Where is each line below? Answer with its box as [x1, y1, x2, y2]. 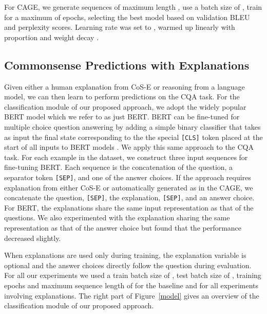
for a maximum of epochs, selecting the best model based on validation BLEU [4, 11, 250, 22]
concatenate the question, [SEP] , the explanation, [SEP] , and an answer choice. [4, 192, 255, 203]
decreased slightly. [4, 232, 61, 243]
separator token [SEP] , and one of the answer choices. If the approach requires [4, 171, 251, 182]
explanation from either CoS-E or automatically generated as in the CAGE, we [4, 182, 253, 193]
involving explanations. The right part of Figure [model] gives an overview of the [4, 290, 259, 301]
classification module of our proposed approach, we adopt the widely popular [4, 101, 246, 112]
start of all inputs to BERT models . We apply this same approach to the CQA [4, 142, 254, 152]
